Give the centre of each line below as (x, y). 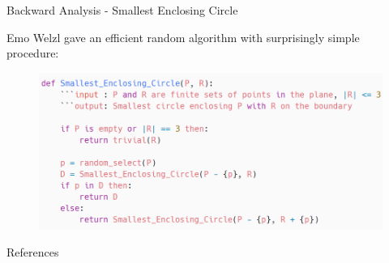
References (33, 252)
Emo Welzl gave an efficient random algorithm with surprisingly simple (183, 37)
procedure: (33, 53)
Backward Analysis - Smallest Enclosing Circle (122, 10)
